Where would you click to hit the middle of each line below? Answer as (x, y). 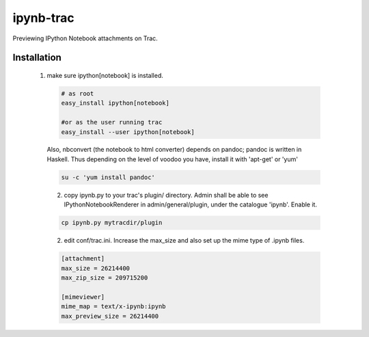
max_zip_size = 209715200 (105, 278)
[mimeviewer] (83, 297)
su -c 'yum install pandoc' (108, 177)
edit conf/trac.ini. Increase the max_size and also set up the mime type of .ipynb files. (184, 241)
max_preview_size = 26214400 (110, 316)
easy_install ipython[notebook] (115, 103)
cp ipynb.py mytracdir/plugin (112, 223)
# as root (78, 93)
